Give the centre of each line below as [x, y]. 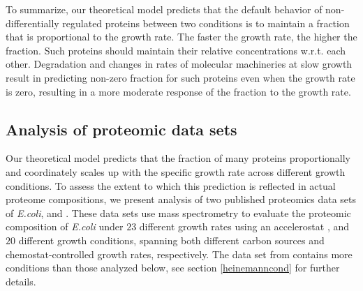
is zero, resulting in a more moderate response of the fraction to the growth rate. [178, 91]
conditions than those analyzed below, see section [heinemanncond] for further [173, 268]
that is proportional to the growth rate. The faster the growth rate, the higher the [181, 37]
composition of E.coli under [65, 226]
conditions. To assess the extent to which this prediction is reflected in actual [171, 185]
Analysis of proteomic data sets [121, 129]
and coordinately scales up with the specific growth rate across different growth [176, 171]
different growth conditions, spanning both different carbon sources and [171, 240]
